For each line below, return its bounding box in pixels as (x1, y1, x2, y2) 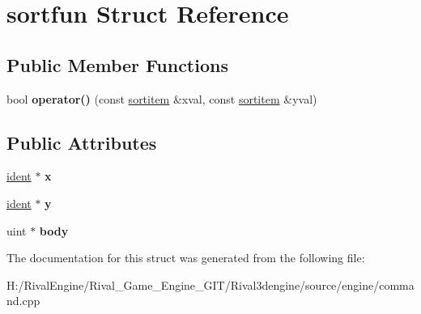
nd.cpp (6, 292, 40, 309)
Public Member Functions (6, 52, 228, 77)
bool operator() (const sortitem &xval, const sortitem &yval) (6, 90, 317, 107)
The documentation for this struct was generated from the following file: (6, 249, 365, 266)
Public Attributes (6, 129, 157, 155)
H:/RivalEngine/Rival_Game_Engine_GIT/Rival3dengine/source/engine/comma (6, 276, 415, 293)
